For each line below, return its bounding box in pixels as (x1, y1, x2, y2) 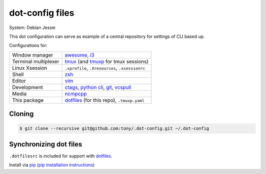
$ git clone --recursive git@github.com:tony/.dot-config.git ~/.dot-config (19, 126, 209, 131)
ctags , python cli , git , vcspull (65, 84, 132, 90)
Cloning (9, 110, 34, 118)
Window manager (12, 52, 54, 58)
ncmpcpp (65, 90, 87, 97)
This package (12, 96, 44, 103)
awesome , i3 (65, 52, 95, 58)
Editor (12, 77, 26, 84)
